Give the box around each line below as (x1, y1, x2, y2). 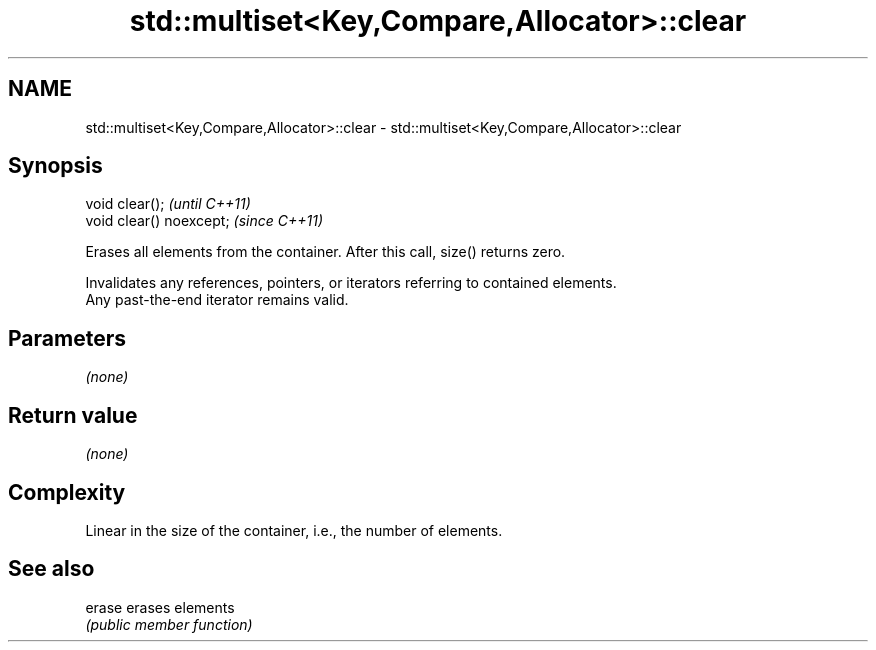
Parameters (8, 325, 126, 351)
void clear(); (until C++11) (85, 195, 251, 213)
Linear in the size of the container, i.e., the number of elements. (85, 521, 503, 539)
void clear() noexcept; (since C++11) (85, 212, 324, 230)
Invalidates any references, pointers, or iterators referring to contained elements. (85, 274, 617, 292)
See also (8, 556, 95, 582)
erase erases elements (85, 598, 235, 616)
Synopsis (8, 153, 103, 179)
